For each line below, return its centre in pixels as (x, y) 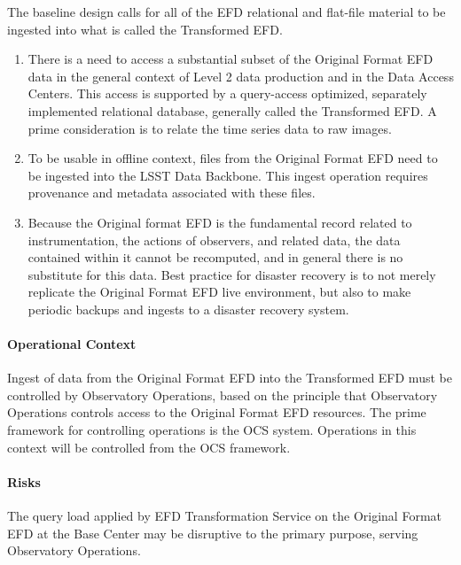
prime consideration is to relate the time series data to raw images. (210, 128)
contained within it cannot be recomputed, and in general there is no (215, 257)
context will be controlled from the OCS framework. (149, 447)
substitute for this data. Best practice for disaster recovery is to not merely (232, 274)
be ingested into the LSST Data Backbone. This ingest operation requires (228, 175)
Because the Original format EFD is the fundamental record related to (220, 222)
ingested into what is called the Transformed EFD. (145, 29)
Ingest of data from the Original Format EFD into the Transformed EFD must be (230, 378)
